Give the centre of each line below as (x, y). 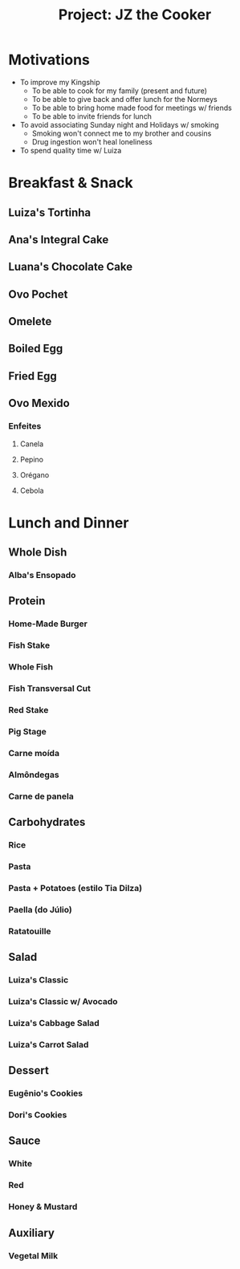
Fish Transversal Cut (49, 689)
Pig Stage (27, 731)
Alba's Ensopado (42, 576)
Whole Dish (38, 553)
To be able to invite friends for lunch (92, 116)
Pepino (32, 459)
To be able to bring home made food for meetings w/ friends (132, 108)
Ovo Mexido (39, 403)
